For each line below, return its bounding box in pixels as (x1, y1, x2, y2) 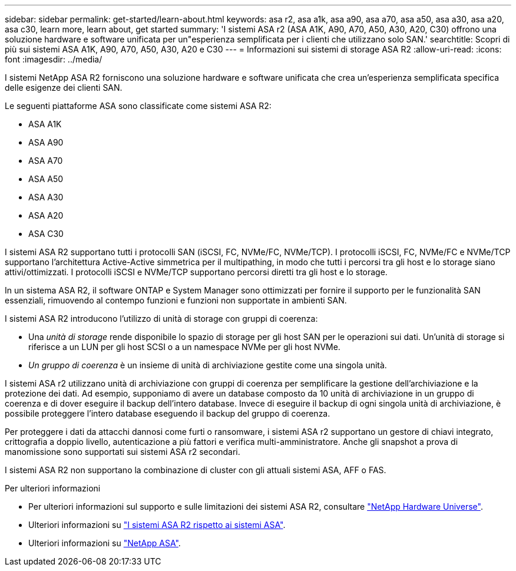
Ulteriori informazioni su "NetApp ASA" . (28, 538, 181, 548)
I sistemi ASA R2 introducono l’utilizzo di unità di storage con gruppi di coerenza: (5, 313, 318, 324)
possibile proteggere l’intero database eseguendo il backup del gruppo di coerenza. (5, 408, 330, 418)
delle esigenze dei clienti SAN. (5, 82, 123, 93)
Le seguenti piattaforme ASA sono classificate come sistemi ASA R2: (5, 101, 272, 111)
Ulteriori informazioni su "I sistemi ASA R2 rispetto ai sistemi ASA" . (28, 520, 286, 530)
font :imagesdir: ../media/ (5, 54, 102, 64)
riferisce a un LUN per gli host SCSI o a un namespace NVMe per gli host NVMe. (28, 342, 340, 352)
